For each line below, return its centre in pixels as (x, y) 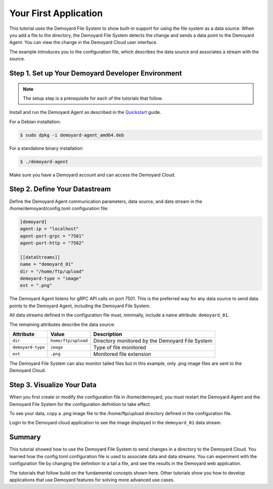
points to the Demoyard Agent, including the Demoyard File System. (80, 306)
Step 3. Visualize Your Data (53, 385)
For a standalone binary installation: (47, 148)
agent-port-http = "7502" (52, 243)
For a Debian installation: (35, 121)
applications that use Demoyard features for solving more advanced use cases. (92, 480)
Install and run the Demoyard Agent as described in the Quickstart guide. (85, 112)
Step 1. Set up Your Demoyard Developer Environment (96, 73)
